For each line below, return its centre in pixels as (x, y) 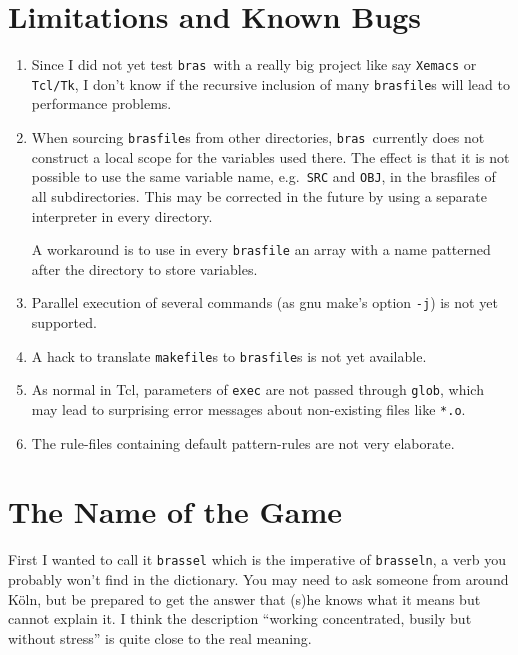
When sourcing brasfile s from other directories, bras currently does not (258, 137)
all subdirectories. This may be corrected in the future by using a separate (259, 195)
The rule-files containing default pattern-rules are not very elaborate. (243, 442)
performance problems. (101, 103)
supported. (64, 322)
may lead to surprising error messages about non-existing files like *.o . (248, 408)
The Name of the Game (175, 511)
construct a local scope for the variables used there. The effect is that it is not (270, 156)
